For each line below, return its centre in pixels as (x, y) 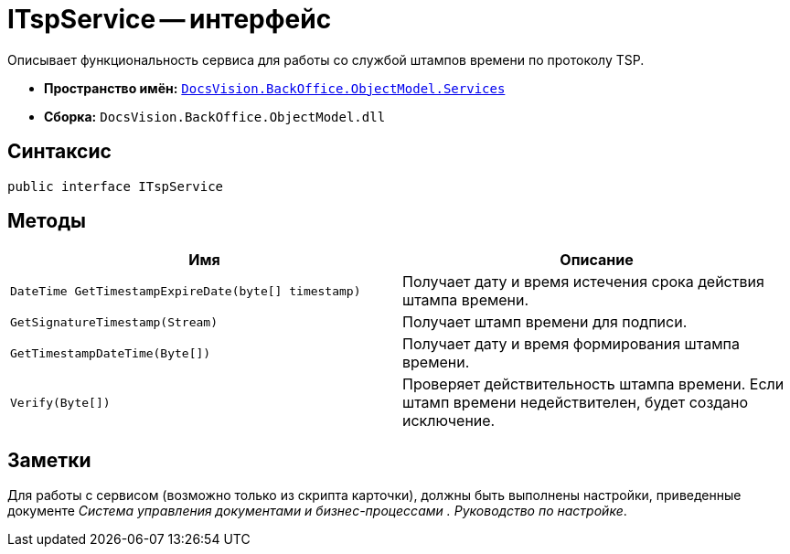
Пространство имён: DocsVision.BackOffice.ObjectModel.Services (275, 88)
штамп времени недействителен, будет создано (576, 403)
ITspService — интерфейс (170, 19)
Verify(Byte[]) (60, 402)
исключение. (449, 421)
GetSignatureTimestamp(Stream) (114, 322)
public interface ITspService (116, 186)
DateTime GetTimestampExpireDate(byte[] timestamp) (186, 291)
